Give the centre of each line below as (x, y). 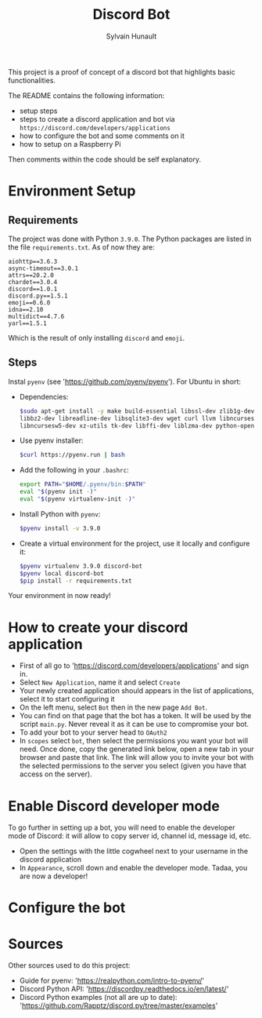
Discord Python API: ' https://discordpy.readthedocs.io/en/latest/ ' (124, 989)
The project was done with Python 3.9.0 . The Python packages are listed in (130, 239)
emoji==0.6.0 (29, 303)
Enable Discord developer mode (114, 806)
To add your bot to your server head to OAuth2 (93, 732)
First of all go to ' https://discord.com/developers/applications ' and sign (134, 666)
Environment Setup (72, 191)
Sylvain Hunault (131, 36)
